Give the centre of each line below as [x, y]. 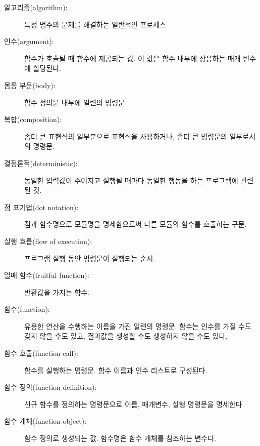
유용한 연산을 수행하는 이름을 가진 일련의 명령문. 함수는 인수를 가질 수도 [138, 326]
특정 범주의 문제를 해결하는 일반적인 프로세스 [95, 24]
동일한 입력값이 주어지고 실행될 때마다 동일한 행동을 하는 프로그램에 [131, 180]
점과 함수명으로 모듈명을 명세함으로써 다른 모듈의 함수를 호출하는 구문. [136, 224]
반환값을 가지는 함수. [57, 292]
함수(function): [27, 309]
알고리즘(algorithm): [36, 7]
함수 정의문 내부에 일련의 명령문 [74, 102]
